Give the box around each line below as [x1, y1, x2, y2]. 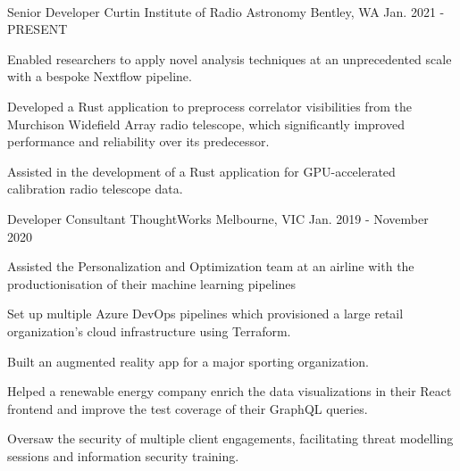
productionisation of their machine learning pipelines [7, 274, 297, 293]
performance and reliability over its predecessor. [7, 132, 270, 151]
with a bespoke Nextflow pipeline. [7, 67, 192, 86]
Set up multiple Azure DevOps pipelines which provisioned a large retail [7, 304, 404, 323]
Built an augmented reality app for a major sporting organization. [7, 351, 369, 370]
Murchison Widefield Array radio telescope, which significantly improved [7, 114, 405, 133]
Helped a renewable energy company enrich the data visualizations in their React [7, 382, 452, 401]
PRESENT [7, 20, 68, 38]
